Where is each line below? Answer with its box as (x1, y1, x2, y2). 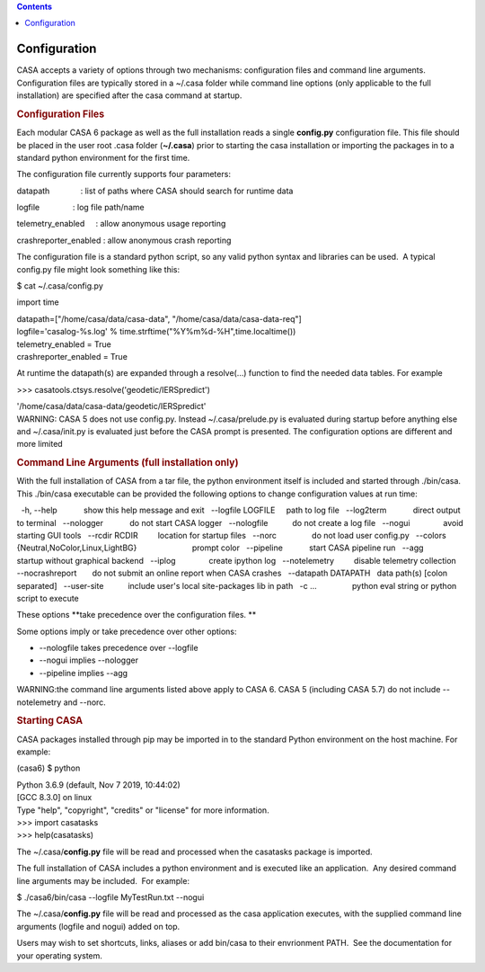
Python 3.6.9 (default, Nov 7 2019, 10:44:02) (16, 779, 181, 790)
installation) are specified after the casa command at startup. (16, 90, 242, 101)
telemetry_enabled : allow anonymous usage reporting (16, 218, 226, 229)
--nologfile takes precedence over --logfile (39, 643, 198, 654)
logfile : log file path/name (16, 202, 145, 213)
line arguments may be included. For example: (16, 875, 190, 886)
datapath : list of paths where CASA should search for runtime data (16, 185, 294, 196)
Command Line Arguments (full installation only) (16, 457, 239, 469)
